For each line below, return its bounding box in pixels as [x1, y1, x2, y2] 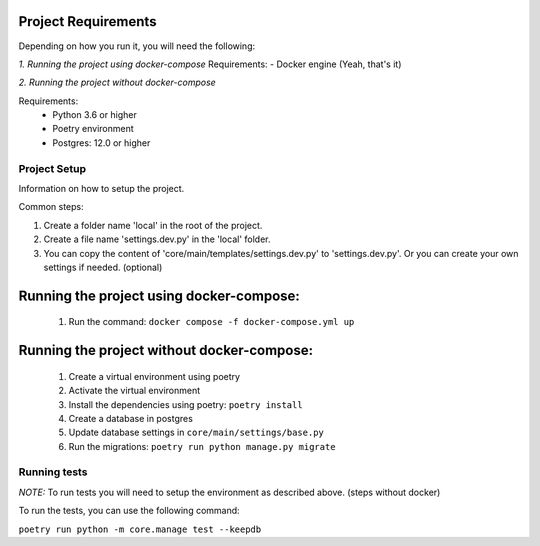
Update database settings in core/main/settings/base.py [68, 426, 325, 439]
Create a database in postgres [68, 412, 194, 424]
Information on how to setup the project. [18, 183, 185, 194]
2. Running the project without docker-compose [18, 76, 217, 89]
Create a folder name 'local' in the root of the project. [43, 219, 263, 231]
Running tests [18, 465, 88, 479]
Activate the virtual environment [68, 385, 201, 397]
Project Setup [18, 161, 87, 175]
